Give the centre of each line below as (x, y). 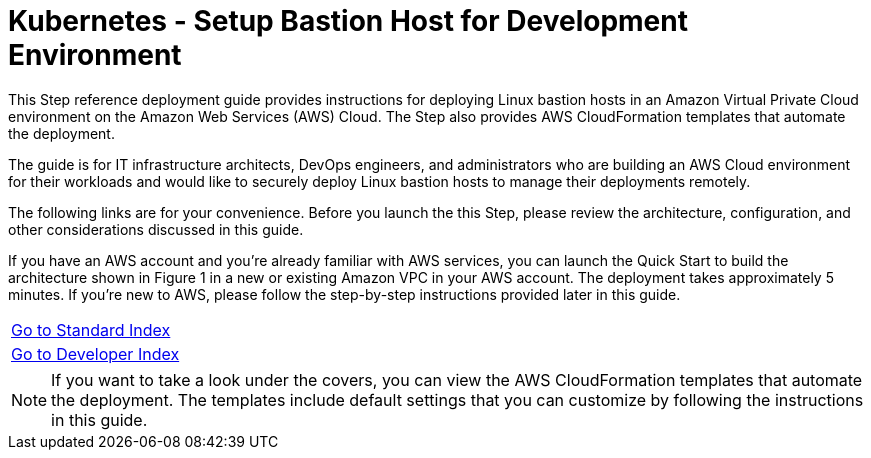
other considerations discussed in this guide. (156, 229)
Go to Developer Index (95, 353)
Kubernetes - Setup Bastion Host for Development (348, 21)
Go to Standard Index (91, 329)
